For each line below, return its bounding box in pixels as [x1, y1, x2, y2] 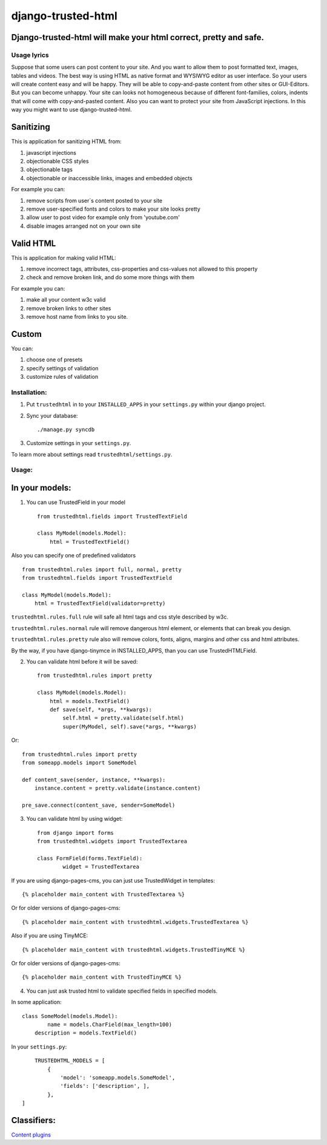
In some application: [11, 999, 62, 1006]
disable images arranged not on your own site [26, 222, 141, 229]
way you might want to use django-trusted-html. [11, 106, 133, 114]
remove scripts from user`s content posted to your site [26, 197, 163, 204]
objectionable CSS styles [26, 157, 89, 165]
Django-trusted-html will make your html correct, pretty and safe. [11, 32, 265, 42]
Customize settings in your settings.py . [26, 440, 131, 447]
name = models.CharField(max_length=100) [47, 1021, 173, 1028]
